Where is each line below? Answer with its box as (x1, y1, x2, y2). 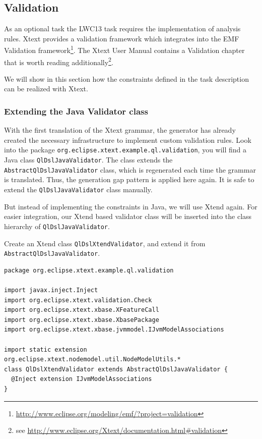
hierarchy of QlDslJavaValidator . (4, 221, 110, 231)
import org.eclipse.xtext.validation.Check (4, 296, 152, 304)
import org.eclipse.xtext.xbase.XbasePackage (4, 316, 159, 323)
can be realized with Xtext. (4, 83, 88, 94)
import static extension (4, 346, 87, 353)
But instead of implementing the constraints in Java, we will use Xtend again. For (4, 201, 257, 211)
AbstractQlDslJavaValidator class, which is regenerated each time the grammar (4, 164, 256, 175)
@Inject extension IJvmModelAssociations (11, 375, 152, 383)
